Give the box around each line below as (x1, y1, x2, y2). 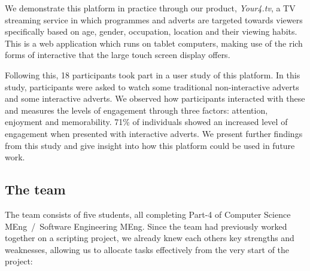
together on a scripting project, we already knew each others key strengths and (5, 232, 294, 244)
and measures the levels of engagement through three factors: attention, (5, 103, 268, 116)
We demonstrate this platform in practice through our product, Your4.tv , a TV (5, 2, 296, 14)
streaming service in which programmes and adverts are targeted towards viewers (5, 13, 303, 26)
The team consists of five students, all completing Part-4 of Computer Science (5, 208, 291, 220)
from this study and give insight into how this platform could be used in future (5, 139, 295, 151)
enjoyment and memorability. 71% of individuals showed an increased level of (5, 115, 288, 128)
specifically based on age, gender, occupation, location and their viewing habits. (5, 25, 297, 38)
